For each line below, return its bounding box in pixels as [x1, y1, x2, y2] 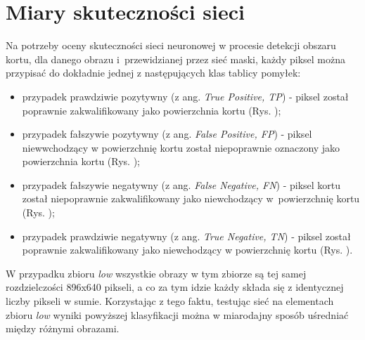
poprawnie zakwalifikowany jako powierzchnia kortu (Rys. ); [22, 103, 281, 117]
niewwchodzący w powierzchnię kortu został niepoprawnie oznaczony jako [22, 140, 340, 155]
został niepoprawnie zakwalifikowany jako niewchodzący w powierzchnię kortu [22, 191, 360, 206]
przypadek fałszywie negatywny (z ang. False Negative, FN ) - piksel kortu [22, 177, 341, 192]
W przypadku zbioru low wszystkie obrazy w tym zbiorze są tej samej [6, 266, 307, 280]
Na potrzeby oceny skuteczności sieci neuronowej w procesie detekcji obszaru [6, 38, 336, 53]
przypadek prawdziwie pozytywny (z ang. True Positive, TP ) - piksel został [22, 89, 349, 103]
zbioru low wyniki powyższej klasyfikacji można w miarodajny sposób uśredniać [6, 307, 349, 322]
